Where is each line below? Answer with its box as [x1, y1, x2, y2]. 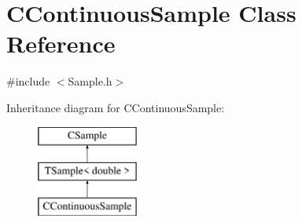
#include [6, 73, 50, 89]
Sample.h [68, 73, 112, 89]
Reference [6, 27, 116, 60]
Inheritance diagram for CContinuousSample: [6, 99, 225, 115]
